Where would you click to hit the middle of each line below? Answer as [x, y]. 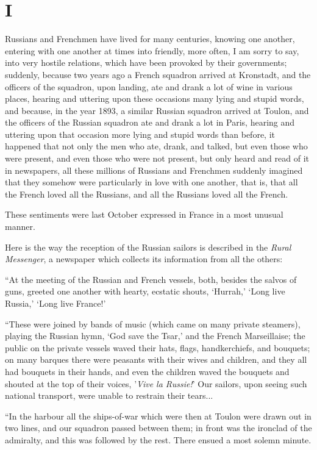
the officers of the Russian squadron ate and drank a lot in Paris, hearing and [150, 122]
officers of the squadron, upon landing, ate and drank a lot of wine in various [149, 86]
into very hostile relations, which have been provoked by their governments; [146, 62]
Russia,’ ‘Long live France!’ [55, 303]
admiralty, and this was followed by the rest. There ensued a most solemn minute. [158, 439]
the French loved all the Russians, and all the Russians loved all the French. [147, 194]
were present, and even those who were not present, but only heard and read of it [157, 158]
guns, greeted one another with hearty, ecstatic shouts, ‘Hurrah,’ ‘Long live [145, 291]
